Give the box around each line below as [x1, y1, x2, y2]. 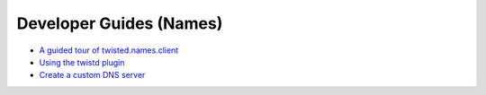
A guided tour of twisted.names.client [39, 45, 179, 56]
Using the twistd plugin [39, 56, 125, 67]
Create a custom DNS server [39, 70, 146, 81]
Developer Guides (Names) [16, 13, 223, 33]
